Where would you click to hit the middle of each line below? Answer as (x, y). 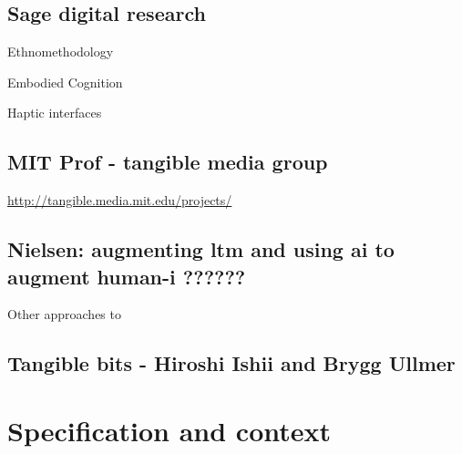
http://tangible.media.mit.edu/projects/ (120, 200)
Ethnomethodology (61, 52)
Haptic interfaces (55, 113)
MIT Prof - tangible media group (168, 162)
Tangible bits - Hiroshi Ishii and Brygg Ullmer (231, 363)
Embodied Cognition (65, 82)
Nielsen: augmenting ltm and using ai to (201, 249)
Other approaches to (64, 314)
